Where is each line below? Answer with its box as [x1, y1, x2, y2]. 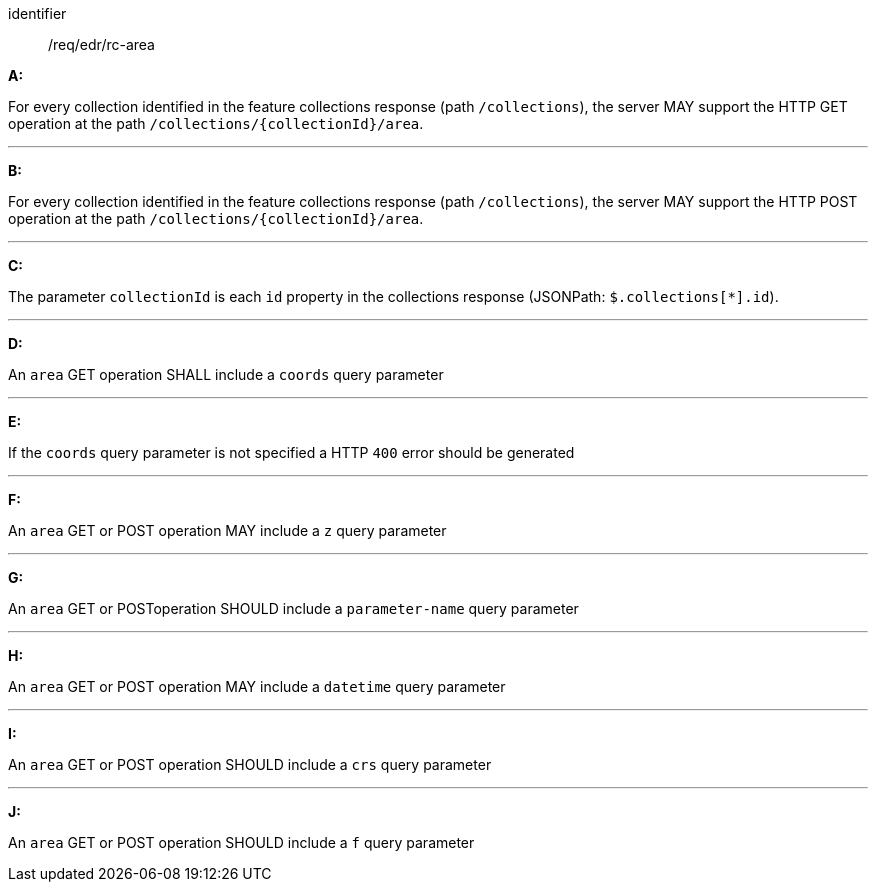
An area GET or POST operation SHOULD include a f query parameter [8, 834, 475, 851]
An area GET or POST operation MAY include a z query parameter [8, 522, 447, 539]
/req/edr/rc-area [48, 36, 155, 53]
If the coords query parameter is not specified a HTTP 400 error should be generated [8, 444, 575, 461]
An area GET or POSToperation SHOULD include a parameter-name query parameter [8, 600, 579, 617]
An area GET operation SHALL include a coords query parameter [8, 366, 444, 383]
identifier [8, 5, 67, 22]
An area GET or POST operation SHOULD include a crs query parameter [8, 756, 492, 773]
